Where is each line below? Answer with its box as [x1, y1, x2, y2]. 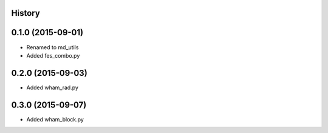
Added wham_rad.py [26, 84, 79, 91]
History [11, 8, 41, 18]
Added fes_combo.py [26, 52, 80, 59]
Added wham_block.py [26, 115, 84, 123]
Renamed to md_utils [26, 43, 79, 51]
